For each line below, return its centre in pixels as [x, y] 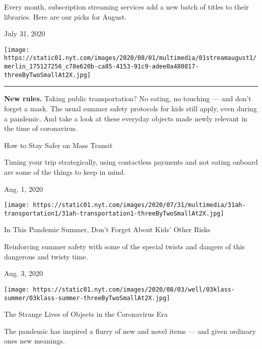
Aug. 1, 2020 [23, 189]
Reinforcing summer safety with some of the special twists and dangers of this [124, 247]
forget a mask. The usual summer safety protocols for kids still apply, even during [130, 108]
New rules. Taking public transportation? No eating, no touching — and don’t [128, 98]
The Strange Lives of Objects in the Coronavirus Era [86, 314]
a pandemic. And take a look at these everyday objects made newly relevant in [126, 118]
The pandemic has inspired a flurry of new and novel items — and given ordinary [130, 331]
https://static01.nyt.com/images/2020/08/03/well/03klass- [134, 289]
